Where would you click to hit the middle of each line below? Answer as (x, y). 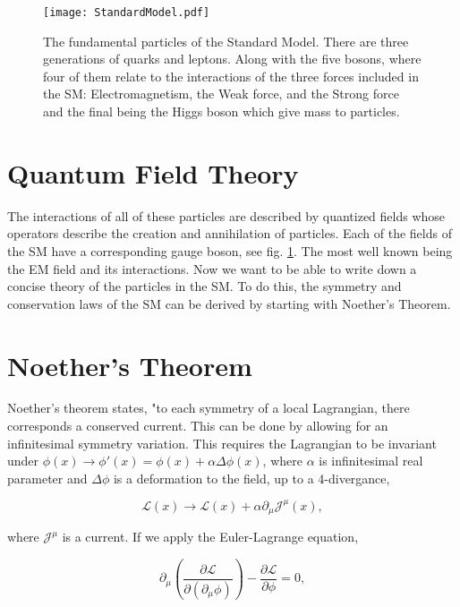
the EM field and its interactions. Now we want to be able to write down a (212, 268)
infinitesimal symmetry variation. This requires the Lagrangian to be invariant (222, 443)
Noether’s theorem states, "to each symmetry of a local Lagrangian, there (209, 408)
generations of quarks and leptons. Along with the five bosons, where (232, 59)
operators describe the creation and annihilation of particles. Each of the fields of (230, 233)
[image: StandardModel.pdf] (127, 13)
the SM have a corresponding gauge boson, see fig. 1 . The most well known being (230, 250)
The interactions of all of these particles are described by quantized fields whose (226, 215)
